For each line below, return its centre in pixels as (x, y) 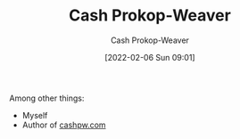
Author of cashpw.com (64, 125)
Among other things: (47, 98)
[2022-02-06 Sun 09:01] (150, 57)
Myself (35, 115)
